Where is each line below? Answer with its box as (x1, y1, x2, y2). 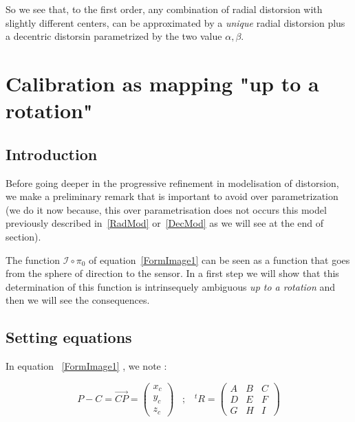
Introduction (6, 143, 98, 164)
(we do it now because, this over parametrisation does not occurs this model (6, 202, 327, 216)
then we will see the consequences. (6, 293, 150, 307)
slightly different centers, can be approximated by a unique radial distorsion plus (6, 15, 345, 30)
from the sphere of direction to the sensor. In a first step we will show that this (6, 266, 339, 280)
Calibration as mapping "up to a (6, 69, 319, 97)
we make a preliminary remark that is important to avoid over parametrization (6, 189, 338, 203)
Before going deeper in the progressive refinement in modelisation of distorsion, (6, 175, 339, 190)
